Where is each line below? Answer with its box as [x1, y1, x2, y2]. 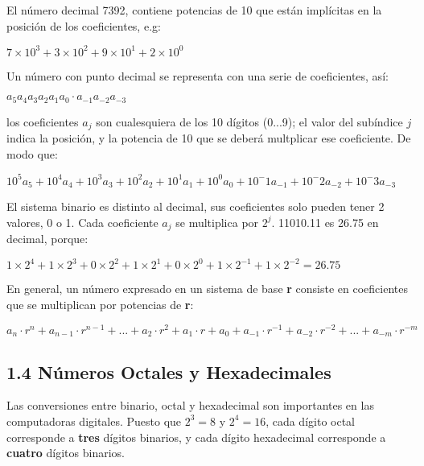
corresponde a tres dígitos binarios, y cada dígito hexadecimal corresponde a [6, 428, 386, 445]
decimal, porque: [6, 230, 89, 247]
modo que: [6, 145, 58, 162]
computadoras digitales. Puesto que [6, 412, 182, 429]
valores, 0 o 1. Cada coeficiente [6, 213, 158, 230]
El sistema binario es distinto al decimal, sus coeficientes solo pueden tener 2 [6, 198, 385, 215]
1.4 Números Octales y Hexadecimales [6, 359, 331, 384]
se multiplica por [175, 213, 259, 230]
